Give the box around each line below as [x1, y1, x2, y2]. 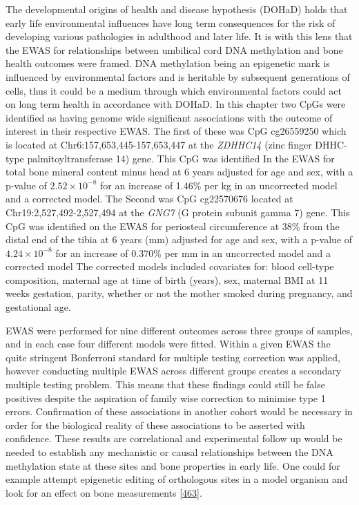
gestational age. [6, 300, 71, 314]
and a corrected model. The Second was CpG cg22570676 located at [6, 191, 293, 206]
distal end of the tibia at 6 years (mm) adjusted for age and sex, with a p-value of [6, 232, 353, 247]
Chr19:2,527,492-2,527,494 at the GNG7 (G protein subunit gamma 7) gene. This [6, 204, 350, 219]
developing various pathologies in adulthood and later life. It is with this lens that [6, 29, 353, 44]
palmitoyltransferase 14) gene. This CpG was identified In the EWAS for [27, 151, 335, 165]
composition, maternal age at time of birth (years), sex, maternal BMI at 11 [6, 272, 329, 287]
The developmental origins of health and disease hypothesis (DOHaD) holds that [6, 2, 348, 16]
